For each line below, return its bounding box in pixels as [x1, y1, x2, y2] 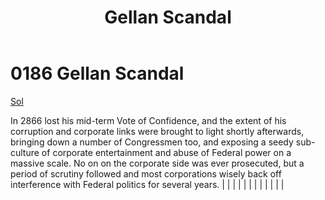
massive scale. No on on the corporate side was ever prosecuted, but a [10, 157, 305, 169]
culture [10, 146, 40, 158]
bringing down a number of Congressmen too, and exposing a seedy [10, 136, 294, 148]
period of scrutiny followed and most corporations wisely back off [10, 167, 282, 180]
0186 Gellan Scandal [10, 62, 185, 85]
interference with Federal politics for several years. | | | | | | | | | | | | [10, 178, 285, 190]
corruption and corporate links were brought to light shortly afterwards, [10, 125, 305, 137]
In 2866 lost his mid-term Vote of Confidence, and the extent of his [10, 114, 287, 126]
